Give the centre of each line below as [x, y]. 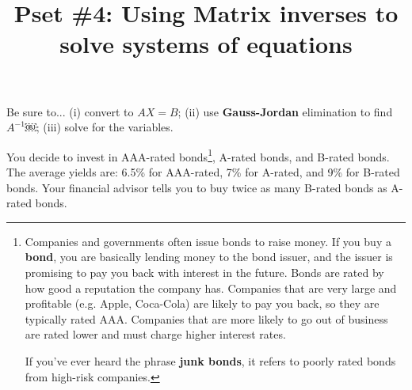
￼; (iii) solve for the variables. [99, 127]
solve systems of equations [206, 44]
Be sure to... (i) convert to [70, 111]
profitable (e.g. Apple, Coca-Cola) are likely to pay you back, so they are [202, 303]
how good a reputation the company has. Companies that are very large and [211, 288]
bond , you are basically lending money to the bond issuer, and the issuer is [209, 257]
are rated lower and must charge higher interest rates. [155, 334]
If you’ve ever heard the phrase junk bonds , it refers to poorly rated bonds [210, 360]
